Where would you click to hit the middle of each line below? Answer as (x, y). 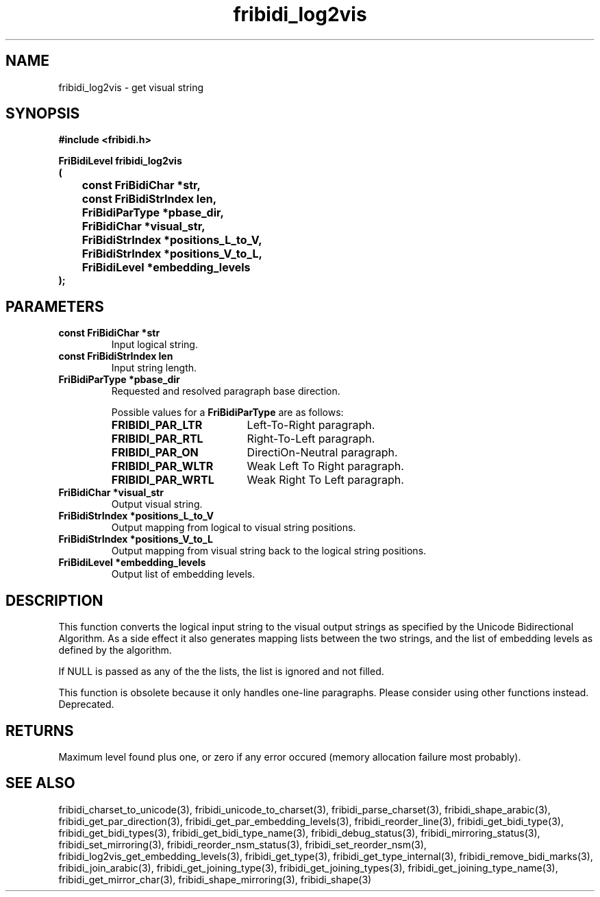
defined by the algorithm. (115, 650)
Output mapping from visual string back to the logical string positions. (269, 551)
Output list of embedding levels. (183, 574)
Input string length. (154, 368)
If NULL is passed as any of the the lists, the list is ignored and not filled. (221, 672)
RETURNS (40, 730)
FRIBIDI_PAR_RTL (157, 439)
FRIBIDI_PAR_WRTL (163, 480)
